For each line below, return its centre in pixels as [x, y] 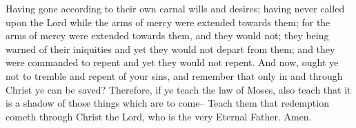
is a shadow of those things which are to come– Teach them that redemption [167, 103]
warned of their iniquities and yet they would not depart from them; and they [170, 49]
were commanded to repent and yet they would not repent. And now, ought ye [172, 62]
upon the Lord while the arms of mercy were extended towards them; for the [168, 22]
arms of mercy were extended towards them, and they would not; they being [167, 35]
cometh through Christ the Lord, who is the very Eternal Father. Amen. [159, 116]
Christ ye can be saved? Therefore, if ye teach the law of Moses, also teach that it [178, 89]
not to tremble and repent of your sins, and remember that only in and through [174, 75]
